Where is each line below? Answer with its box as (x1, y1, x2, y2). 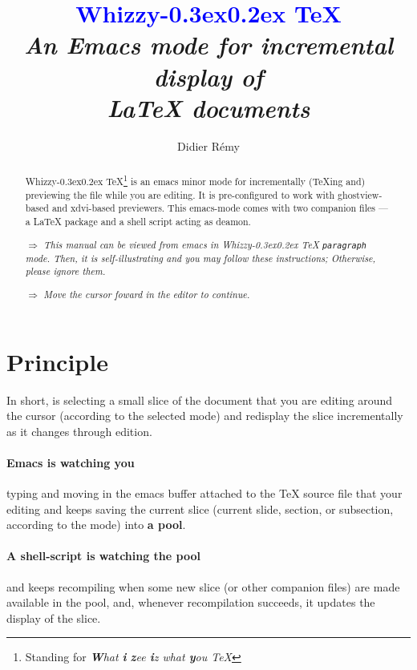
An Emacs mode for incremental (24, 28, 393, 62)
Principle (6, 345, 108, 377)
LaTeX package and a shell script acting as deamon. (33, 215, 251, 228)
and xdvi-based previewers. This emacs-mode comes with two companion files (51, 201, 375, 215)
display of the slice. (6, 609, 101, 626)
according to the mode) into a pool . (6, 516, 186, 533)
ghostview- (338, 188, 383, 201)
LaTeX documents (107, 91, 310, 124)
